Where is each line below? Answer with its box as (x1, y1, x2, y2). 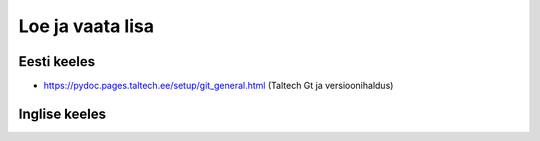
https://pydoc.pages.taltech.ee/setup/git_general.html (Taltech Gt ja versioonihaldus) (43, 80, 394, 92)
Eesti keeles (18, 53, 96, 70)
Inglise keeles (18, 105, 107, 122)
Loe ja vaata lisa (18, 15, 155, 37)
